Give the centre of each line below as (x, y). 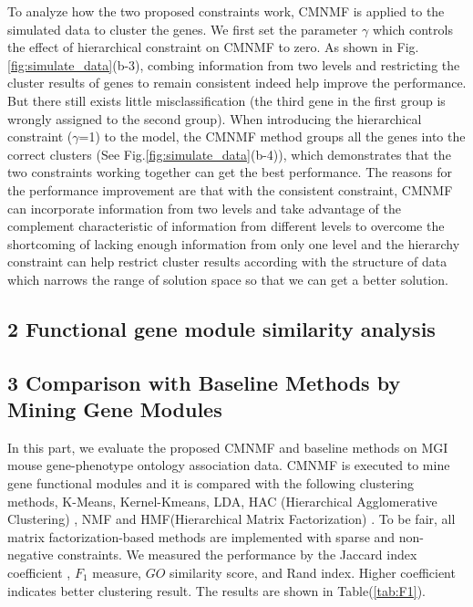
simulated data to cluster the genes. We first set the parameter (183, 29)
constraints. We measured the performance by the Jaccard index (237, 555)
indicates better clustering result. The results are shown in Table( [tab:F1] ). (216, 590)
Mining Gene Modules (115, 409)
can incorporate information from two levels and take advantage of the (204, 208)
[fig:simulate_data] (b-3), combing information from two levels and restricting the (234, 64)
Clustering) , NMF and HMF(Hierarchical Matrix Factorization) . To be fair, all (231, 519)
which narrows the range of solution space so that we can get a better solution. (228, 279)
